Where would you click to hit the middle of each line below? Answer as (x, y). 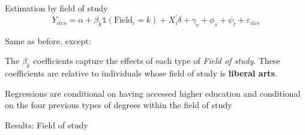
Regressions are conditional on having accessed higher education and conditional (153, 93)
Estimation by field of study (56, 8)
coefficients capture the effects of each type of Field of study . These (157, 61)
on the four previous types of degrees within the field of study (119, 105)
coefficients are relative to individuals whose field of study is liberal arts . (141, 73)
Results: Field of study (47, 125)
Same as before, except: (48, 40)
